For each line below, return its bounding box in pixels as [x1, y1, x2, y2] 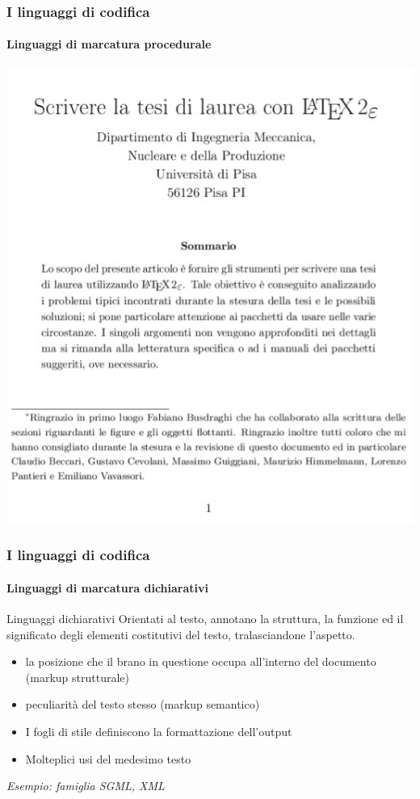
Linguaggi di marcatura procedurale [6, 36, 212, 52]
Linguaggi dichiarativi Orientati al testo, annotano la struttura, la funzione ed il [6, 609, 404, 626]
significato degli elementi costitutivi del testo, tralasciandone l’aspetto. [6, 625, 355, 642]
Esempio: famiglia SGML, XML [6, 777, 165, 794]
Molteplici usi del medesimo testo [25, 750, 191, 767]
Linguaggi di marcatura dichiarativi [6, 579, 209, 596]
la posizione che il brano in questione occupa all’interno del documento [25, 653, 376, 670]
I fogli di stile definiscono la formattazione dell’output [25, 722, 292, 739]
